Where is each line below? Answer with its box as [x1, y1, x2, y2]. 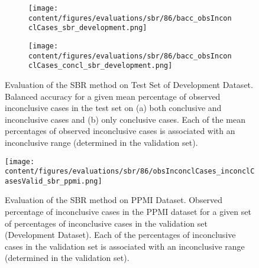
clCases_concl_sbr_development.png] [28, 61, 173, 70]
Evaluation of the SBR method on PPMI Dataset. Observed [5, 194, 223, 206]
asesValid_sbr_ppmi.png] [5, 177, 102, 185]
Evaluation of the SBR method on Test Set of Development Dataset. [5, 78, 253, 90]
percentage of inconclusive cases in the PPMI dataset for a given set [5, 205, 251, 218]
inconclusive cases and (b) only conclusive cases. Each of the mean [5, 113, 245, 125]
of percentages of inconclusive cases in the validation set [5, 217, 208, 229]
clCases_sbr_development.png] [28, 24, 147, 32]
